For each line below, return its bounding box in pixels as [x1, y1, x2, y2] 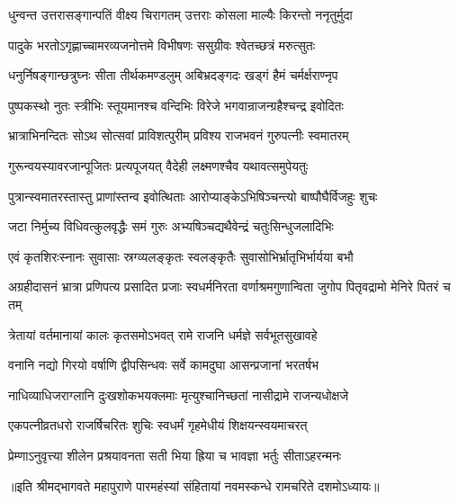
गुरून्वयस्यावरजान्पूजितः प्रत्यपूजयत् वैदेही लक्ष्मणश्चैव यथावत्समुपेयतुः [8, 156, 309, 175]
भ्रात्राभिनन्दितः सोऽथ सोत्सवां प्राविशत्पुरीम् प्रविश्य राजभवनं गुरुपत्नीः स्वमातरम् [8, 126, 349, 145]
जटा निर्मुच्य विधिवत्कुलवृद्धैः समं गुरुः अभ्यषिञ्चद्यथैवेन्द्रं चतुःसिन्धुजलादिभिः [8, 217, 334, 236]
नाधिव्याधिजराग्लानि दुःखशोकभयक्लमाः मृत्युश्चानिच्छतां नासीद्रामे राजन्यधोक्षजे [8, 385, 349, 404]
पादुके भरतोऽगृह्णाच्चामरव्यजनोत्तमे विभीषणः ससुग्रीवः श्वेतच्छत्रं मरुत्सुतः [8, 35, 316, 54]
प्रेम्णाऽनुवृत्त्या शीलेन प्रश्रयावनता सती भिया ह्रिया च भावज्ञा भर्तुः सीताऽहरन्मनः [8, 445, 342, 464]
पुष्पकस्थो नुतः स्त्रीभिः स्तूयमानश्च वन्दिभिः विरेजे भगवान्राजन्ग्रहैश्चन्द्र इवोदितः [8, 95, 344, 114]
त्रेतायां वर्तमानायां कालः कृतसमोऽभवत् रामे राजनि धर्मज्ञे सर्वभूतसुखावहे [8, 325, 318, 344]
